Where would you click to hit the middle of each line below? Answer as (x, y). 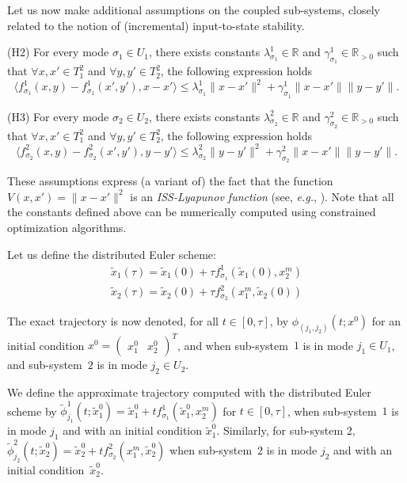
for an (386, 320)
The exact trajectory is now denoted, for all (113, 320)
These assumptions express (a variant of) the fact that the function (170, 181)
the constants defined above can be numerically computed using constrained (192, 212)
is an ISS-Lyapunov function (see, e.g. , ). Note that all (262, 196)
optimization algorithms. (67, 227)
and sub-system (45, 365)
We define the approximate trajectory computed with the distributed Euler (189, 392)
